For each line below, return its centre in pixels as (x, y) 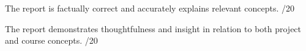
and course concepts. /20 (51, 40)
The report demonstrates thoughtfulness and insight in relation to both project (153, 28)
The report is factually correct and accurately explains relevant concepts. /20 (150, 8)
